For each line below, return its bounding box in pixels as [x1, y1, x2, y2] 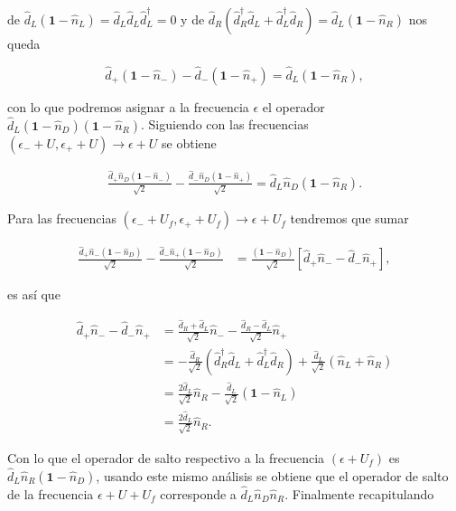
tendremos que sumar [290, 209, 409, 228]
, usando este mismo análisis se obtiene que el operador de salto [96, 466, 449, 485]
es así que [7, 285, 60, 304]
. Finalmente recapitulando [284, 484, 434, 503]
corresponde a [160, 484, 237, 503]
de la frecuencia [7, 484, 94, 503]
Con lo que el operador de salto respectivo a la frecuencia [7, 448, 325, 467]
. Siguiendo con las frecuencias [140, 115, 309, 134]
